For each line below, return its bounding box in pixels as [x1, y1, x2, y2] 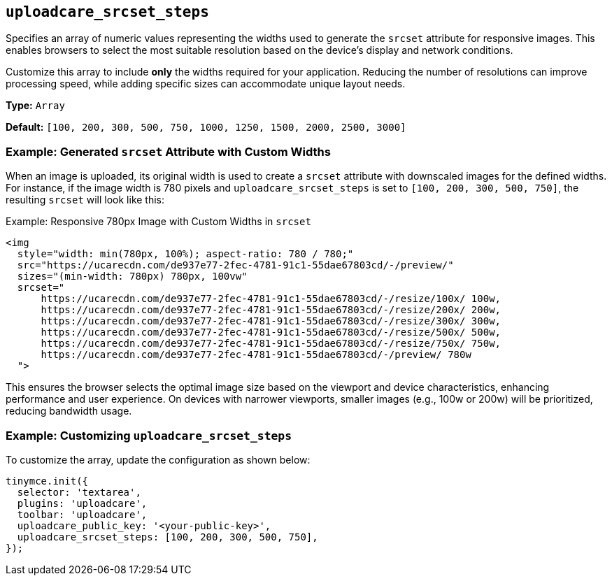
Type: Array [6, 99, 65, 112]
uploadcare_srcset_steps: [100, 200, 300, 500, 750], [17, 531, 318, 543]
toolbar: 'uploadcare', [17, 508, 148, 520]
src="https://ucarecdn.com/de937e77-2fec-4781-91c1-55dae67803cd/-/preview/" [17, 259, 454, 271]
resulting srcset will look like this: [6, 194, 165, 206]
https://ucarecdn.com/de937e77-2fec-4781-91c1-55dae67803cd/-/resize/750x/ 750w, [41, 338, 501, 350]
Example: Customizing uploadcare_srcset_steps [6, 428, 292, 443]
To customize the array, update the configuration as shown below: [6, 453, 311, 466]
